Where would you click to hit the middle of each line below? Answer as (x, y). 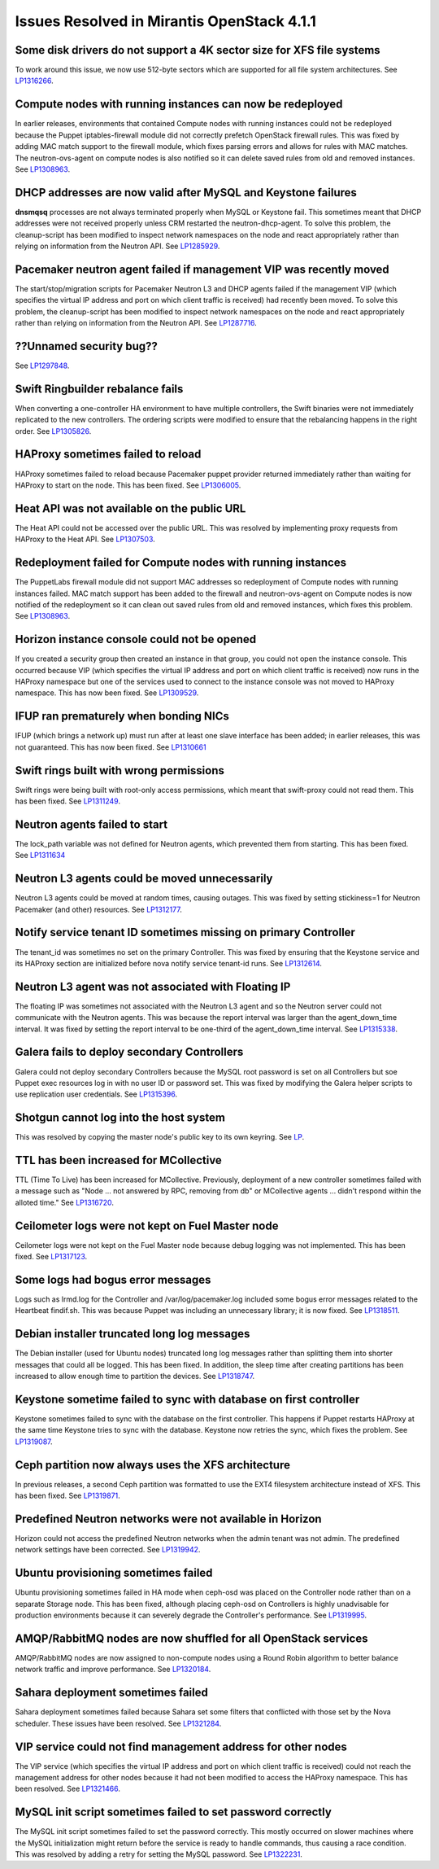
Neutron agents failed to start (91, 824)
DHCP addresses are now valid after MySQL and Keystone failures (186, 193)
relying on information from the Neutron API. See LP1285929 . (117, 246)
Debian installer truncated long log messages (133, 1334)
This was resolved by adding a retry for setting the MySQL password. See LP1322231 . (159, 1854)
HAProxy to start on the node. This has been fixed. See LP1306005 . (128, 485)
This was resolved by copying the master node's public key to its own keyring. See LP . (160, 1137)
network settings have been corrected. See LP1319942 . (108, 1550)
